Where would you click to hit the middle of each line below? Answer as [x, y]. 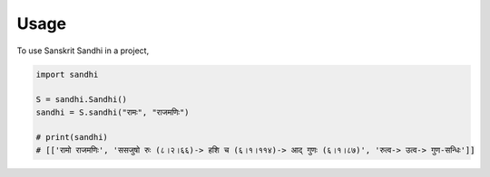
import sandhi [67, 74]
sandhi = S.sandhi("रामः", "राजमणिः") [113, 112]
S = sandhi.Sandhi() [81, 100]
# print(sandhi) [72, 137]
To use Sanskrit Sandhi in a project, [83, 51]
